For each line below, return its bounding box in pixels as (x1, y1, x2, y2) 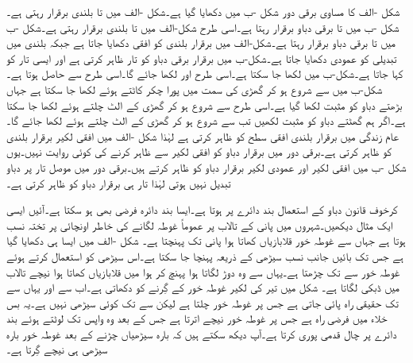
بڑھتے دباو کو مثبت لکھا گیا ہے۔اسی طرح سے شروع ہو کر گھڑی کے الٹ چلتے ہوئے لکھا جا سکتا (6, 96, 403, 113)
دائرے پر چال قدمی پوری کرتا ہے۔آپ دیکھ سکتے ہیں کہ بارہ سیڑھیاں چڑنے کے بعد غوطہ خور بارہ (6, 325, 397, 342)
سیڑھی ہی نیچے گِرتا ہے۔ (6, 341, 108, 357)
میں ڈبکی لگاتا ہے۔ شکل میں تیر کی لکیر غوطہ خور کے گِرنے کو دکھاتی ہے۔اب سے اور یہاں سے (6, 279, 400, 295)
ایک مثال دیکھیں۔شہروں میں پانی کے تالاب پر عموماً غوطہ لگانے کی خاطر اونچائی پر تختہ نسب (6, 216, 393, 233)
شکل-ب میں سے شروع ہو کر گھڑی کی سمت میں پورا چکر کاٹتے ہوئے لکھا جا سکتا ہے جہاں (6, 80, 383, 97)
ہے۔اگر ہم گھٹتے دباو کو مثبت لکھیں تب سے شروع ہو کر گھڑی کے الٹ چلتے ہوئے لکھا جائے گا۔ (6, 112, 406, 129)
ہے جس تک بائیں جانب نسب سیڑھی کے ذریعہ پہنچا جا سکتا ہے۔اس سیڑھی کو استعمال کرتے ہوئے (6, 247, 403, 264)
